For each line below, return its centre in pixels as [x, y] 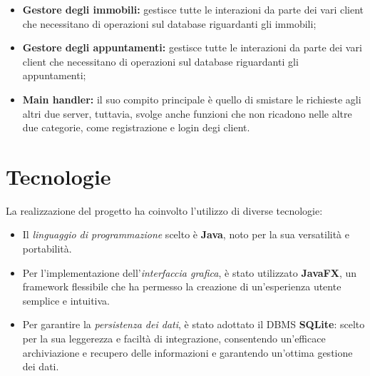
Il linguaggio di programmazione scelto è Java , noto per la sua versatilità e [186, 234]
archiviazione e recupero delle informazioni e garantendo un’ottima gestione [187, 352]
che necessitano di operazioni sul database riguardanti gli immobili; [169, 23]
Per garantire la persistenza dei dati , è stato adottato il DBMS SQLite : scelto [194, 324]
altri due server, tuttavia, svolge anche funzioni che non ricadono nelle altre [187, 113]
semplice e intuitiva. [66, 300]
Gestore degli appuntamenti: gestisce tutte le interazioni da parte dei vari [192, 47]
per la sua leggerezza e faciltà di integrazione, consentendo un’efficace [174, 339]
